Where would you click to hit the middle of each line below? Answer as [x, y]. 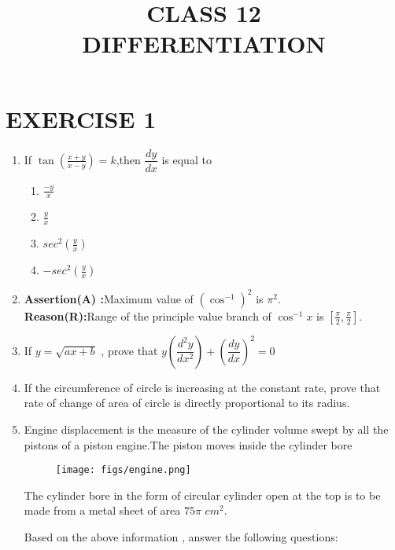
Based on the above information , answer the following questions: [181, 536]
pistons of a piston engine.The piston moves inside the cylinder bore [188, 444]
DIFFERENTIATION [204, 44]
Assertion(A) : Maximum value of [109, 298]
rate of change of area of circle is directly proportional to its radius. [187, 403]
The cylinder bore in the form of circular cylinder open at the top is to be [202, 495]
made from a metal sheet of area [102, 510]
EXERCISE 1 [81, 118]
